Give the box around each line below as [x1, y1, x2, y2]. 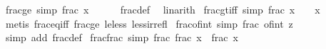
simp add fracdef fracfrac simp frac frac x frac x [5, 30, 238, 45]
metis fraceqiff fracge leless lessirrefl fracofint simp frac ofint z [5, 16, 293, 31]
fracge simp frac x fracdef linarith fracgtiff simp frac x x [5, 2, 320, 16]
